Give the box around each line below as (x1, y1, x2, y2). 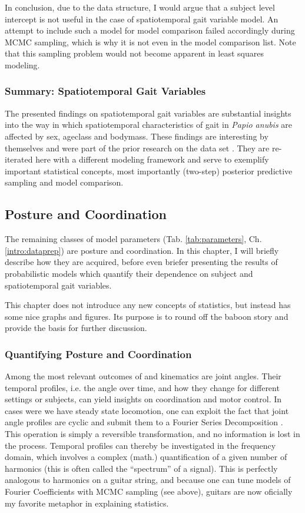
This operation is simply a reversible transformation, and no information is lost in (5, 428, 300, 440)
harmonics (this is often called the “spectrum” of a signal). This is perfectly (5, 462, 278, 474)
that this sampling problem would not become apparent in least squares (5, 47, 264, 59)
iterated (5, 153, 33, 166)
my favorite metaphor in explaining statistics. (5, 497, 169, 509)
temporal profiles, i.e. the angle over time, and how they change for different (5, 381, 280, 393)
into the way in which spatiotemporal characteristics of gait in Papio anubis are (5, 118, 292, 131)
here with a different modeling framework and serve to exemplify (35, 153, 269, 166)
